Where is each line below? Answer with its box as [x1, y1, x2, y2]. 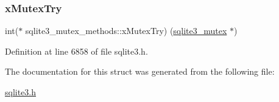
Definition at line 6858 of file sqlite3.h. [5, 44, 148, 57]
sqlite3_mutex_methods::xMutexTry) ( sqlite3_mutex [25, 24, 227, 37]
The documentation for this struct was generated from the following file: [5, 65, 275, 78]
